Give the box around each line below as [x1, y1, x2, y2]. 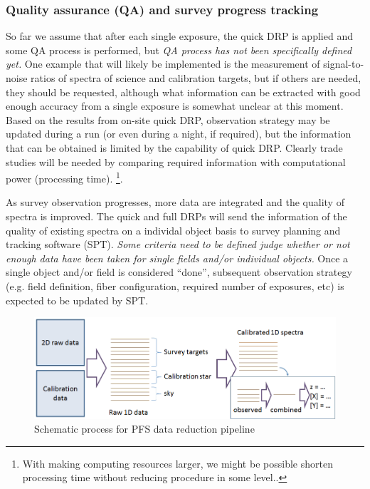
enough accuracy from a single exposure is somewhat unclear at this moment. [6, 98, 344, 113]
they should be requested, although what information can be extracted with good [6, 84, 361, 99]
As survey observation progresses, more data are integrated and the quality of [6, 195, 344, 210]
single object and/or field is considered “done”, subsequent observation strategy [6, 264, 352, 279]
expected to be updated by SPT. [6, 292, 149, 307]
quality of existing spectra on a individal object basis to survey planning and [6, 222, 341, 237]
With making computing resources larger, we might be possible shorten [22, 455, 333, 470]
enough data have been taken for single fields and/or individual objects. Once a [6, 250, 349, 265]
